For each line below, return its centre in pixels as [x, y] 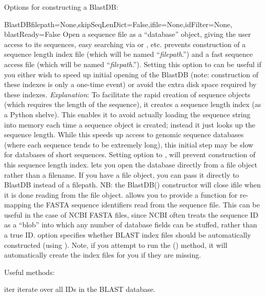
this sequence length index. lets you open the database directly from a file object [131, 164]
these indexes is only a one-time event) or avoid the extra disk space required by [130, 84]
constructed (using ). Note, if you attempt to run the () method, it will [116, 245]
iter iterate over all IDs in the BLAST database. [80, 289]
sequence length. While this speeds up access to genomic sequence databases [124, 134]
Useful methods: [29, 272]
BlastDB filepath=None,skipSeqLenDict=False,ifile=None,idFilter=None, [118, 24]
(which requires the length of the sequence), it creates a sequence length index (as [133, 104]
